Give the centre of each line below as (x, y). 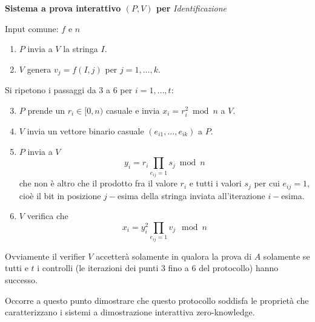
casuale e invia (133, 110)
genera (39, 69)
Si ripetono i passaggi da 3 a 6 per (69, 90)
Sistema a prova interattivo (63, 8)
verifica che (48, 216)
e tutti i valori (215, 183)
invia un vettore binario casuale (85, 130)
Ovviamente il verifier (45, 256)
